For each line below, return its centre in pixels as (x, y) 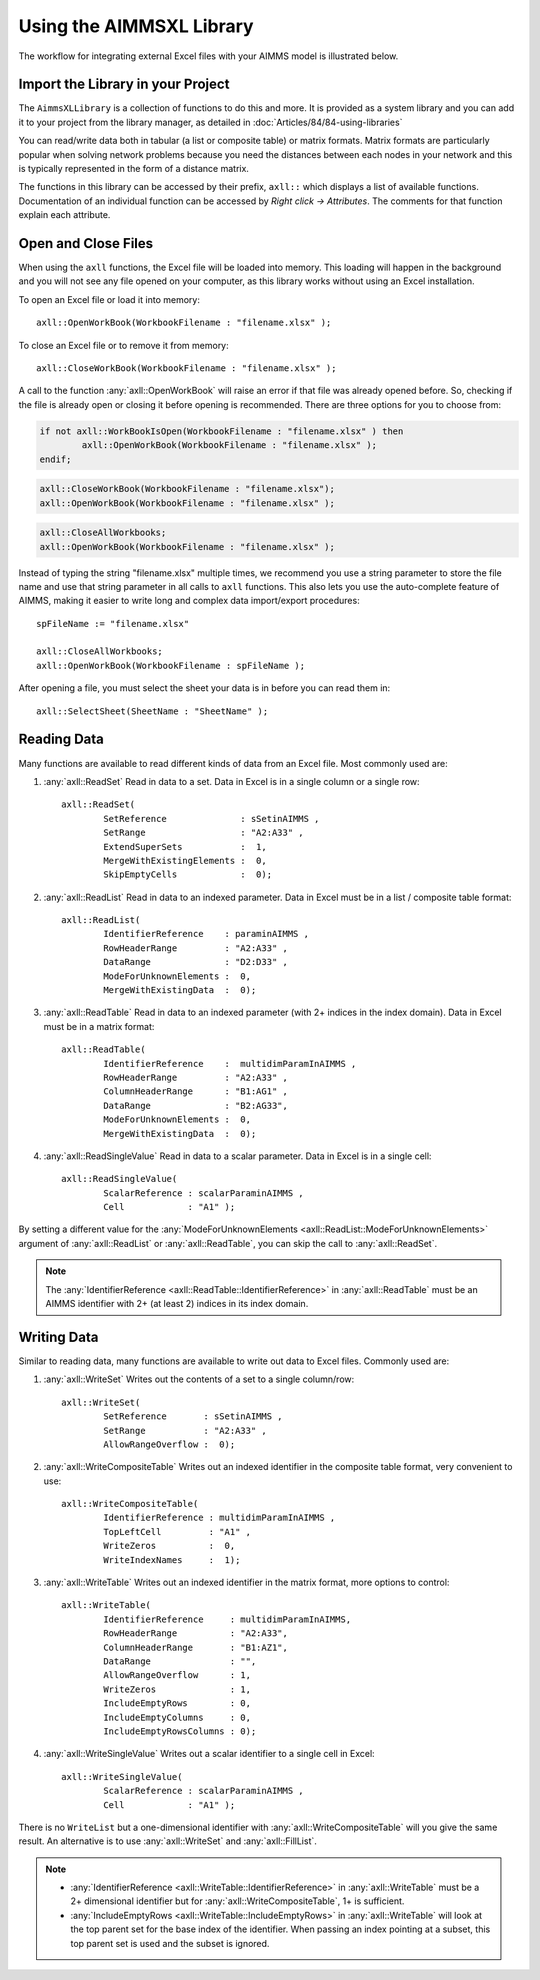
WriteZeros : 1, (177, 1689)
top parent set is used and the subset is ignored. (170, 1943)
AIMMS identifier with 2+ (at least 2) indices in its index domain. (177, 1304)
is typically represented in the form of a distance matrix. (134, 169)
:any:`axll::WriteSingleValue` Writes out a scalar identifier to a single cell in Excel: (209, 1754)
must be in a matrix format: (99, 1026)
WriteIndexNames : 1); (172, 1559)
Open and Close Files (86, 243)
